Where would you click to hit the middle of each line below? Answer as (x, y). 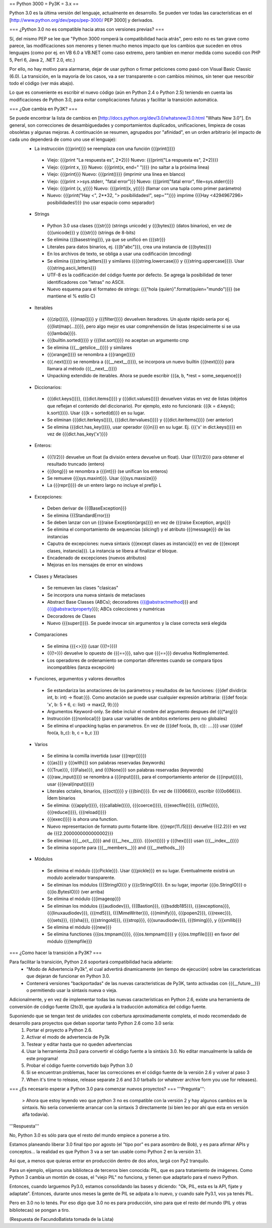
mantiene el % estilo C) (71, 296)
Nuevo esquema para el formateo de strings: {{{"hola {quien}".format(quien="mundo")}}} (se (144, 289)
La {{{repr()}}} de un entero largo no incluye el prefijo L (104, 485)
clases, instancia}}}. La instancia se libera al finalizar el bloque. (113, 551)
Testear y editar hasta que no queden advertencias (79, 1044)
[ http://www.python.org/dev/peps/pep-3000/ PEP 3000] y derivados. (81, 20)
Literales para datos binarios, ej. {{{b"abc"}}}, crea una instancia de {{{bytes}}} (129, 247)
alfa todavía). (36, 1114)
